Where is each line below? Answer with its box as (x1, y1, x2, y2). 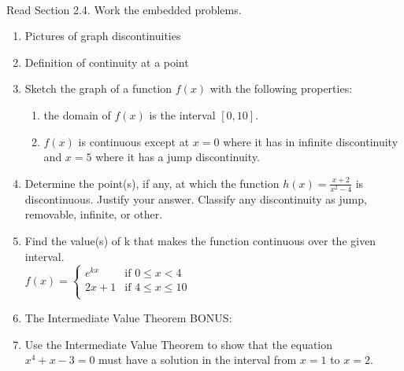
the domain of (43, 106, 111, 123)
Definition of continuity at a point (24, 53, 189, 70)
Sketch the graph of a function (24, 80, 172, 97)
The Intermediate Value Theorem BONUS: (24, 309, 232, 325)
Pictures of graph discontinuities (24, 28, 181, 44)
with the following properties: (209, 80, 353, 97)
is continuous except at (78, 133, 190, 149)
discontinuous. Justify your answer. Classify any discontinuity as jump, (24, 190, 367, 207)
